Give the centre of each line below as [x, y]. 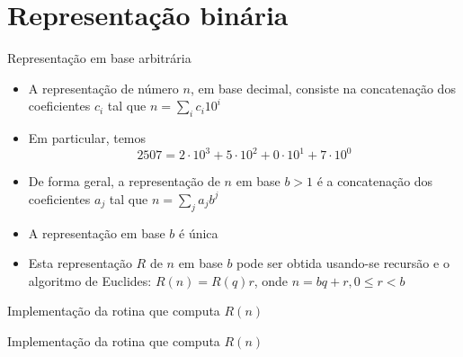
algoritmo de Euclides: [90, 280]
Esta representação [80, 263]
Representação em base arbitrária [99, 58]
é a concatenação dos [375, 181]
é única [199, 232]
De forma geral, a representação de [124, 181]
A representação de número [103, 88]
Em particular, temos [87, 138]
